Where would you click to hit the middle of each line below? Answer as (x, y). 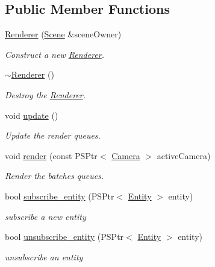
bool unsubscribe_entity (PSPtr (64, 237)
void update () (32, 115)
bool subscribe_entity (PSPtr (60, 196)
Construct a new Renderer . (55, 54)
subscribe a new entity (45, 216)
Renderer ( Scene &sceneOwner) (63, 34)
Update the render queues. (53, 135)
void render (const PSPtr (51, 155)
